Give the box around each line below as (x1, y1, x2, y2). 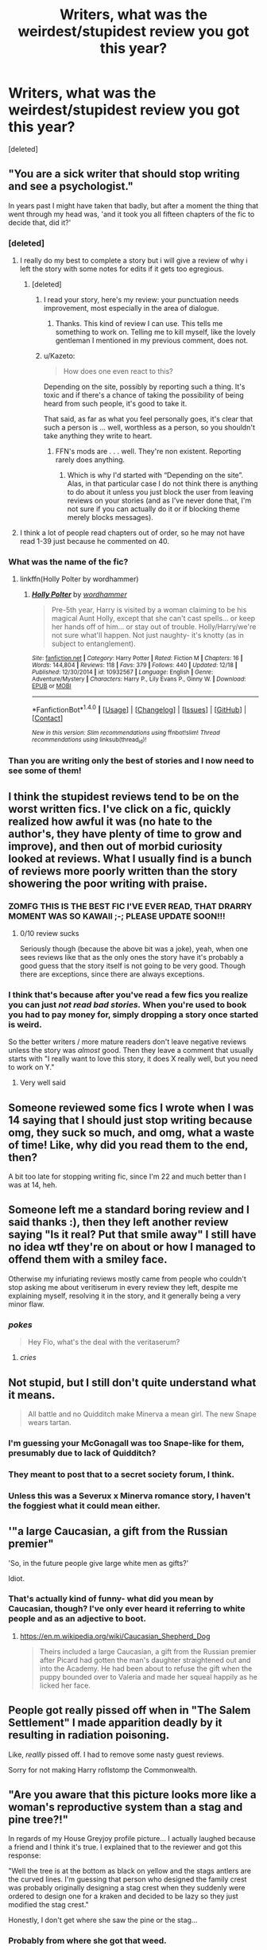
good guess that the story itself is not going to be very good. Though (19, 961, 246, 970)
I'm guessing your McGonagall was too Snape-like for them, (8, 1437, 245, 1448)
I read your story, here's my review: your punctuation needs (43, 295, 240, 305)
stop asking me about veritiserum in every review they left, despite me (8, 1282, 238, 1292)
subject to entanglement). (51, 639, 137, 649)
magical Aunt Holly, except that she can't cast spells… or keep (51, 614, 256, 623)
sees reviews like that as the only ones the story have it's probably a (19, 952, 244, 961)
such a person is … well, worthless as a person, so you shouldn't (43, 423, 256, 433)
